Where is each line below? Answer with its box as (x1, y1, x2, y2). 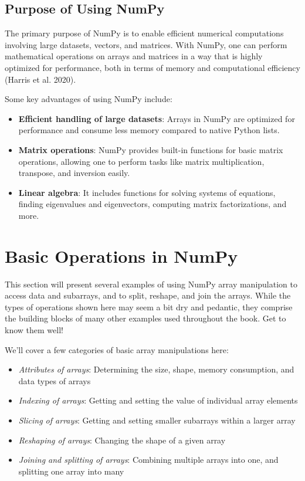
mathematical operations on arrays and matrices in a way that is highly (5, 50, 263, 62)
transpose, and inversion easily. (18, 167, 130, 179)
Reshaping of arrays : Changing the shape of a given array (18, 433, 226, 446)
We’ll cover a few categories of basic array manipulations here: (5, 343, 229, 355)
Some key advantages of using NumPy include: (5, 93, 172, 105)
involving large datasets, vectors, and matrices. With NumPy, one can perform (5, 38, 287, 50)
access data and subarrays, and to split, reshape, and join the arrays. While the (5, 289, 291, 302)
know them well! (5, 324, 63, 336)
